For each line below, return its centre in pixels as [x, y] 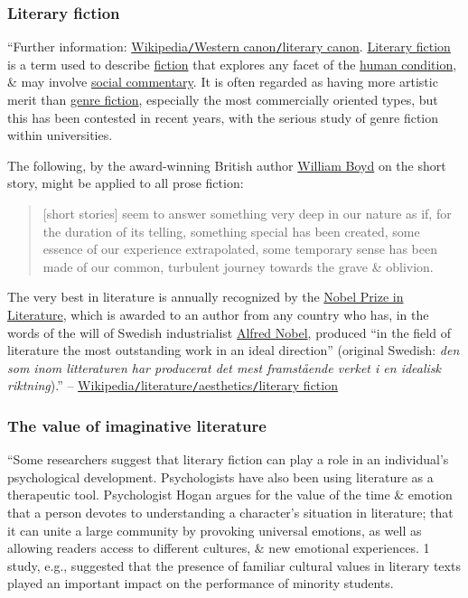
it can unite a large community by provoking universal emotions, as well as [215, 530]
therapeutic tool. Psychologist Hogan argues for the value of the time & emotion [230, 495]
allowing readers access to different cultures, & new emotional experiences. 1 [219, 548]
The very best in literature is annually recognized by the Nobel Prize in [206, 297]
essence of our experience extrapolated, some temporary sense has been [240, 249]
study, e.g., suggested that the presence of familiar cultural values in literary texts [234, 565]
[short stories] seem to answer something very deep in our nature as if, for [247, 214]
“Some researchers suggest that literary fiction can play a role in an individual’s [228, 459]
